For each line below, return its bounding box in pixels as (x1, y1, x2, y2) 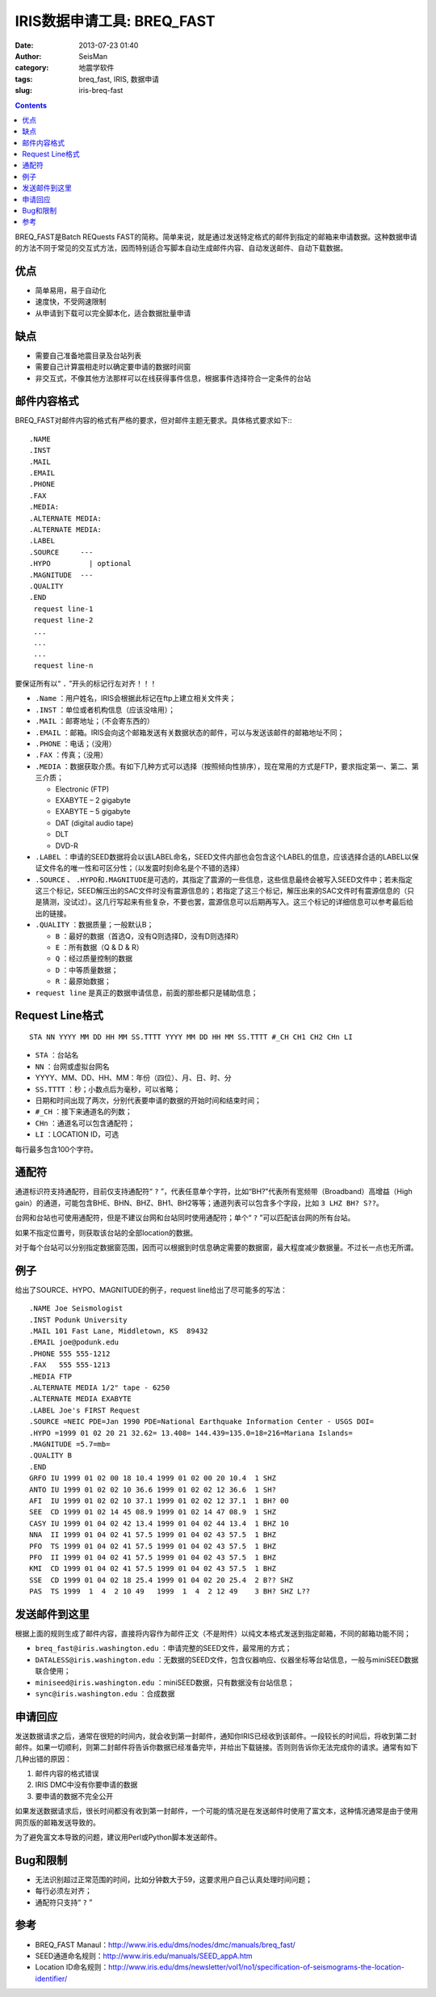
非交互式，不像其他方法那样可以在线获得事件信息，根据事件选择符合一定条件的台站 (35, 373, 311, 383)
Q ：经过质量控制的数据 (55, 954, 133, 964)
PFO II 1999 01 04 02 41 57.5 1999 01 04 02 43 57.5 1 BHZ (29, 1552, 276, 1562)
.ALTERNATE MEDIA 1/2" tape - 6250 (29, 1383, 170, 1392)
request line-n (33, 661, 94, 670)
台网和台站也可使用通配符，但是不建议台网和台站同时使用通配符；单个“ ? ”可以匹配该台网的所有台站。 (15, 1213, 355, 1222)
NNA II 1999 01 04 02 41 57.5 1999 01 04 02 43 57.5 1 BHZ (29, 1530, 276, 1539)
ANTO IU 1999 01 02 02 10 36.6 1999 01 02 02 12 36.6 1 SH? (29, 1484, 276, 1494)
